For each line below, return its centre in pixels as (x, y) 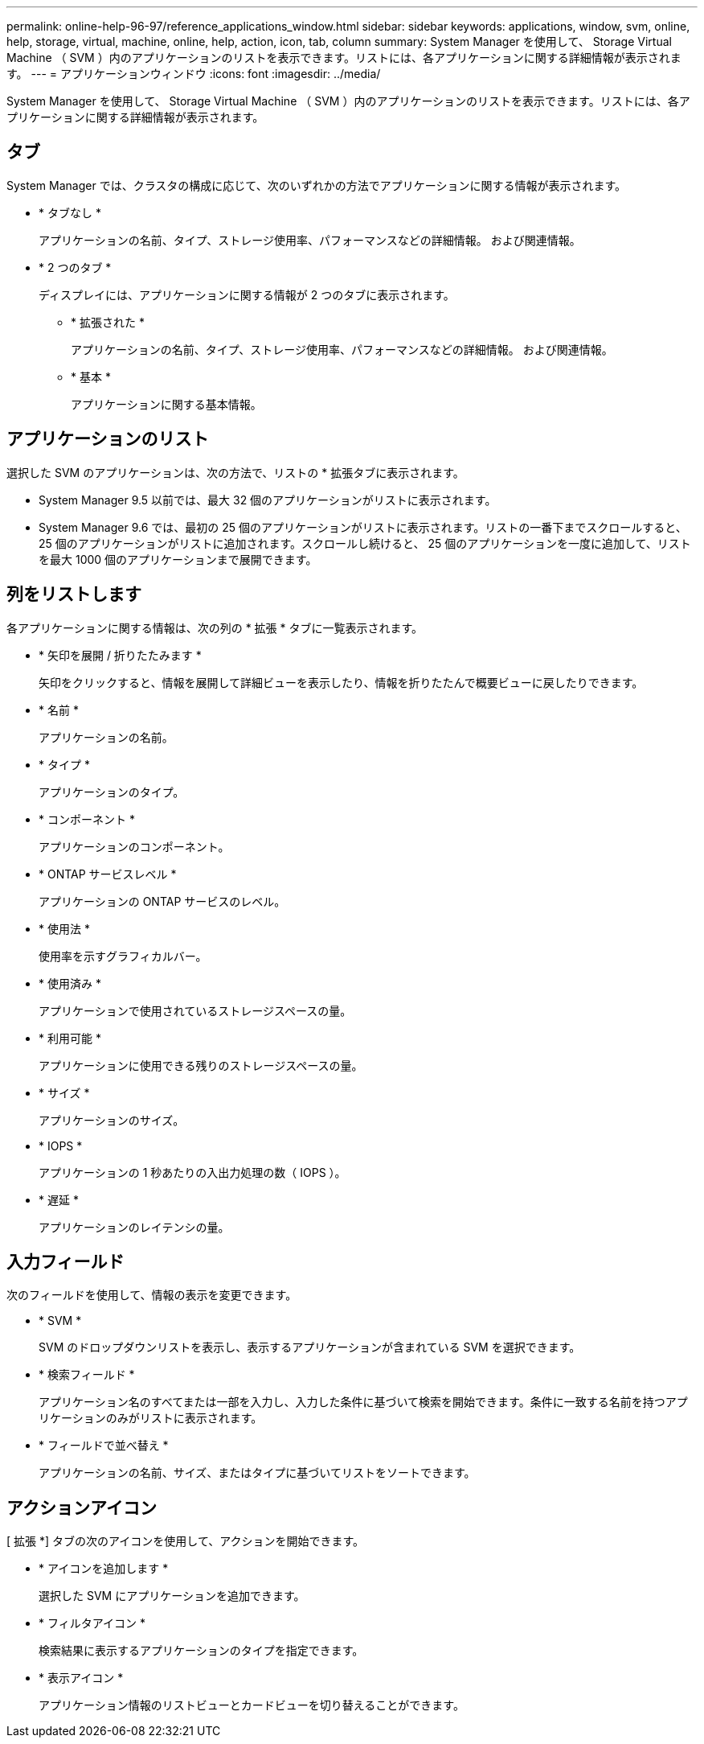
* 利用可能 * (70, 1038)
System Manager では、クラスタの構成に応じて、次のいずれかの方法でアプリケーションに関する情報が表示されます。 (316, 185)
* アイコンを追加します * (104, 1569)
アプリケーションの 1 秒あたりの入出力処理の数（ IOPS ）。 (192, 1172)
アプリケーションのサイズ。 (112, 1120)
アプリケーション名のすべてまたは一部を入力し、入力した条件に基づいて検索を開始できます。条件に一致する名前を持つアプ (363, 1402)
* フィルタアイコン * (92, 1623)
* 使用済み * (70, 983)
